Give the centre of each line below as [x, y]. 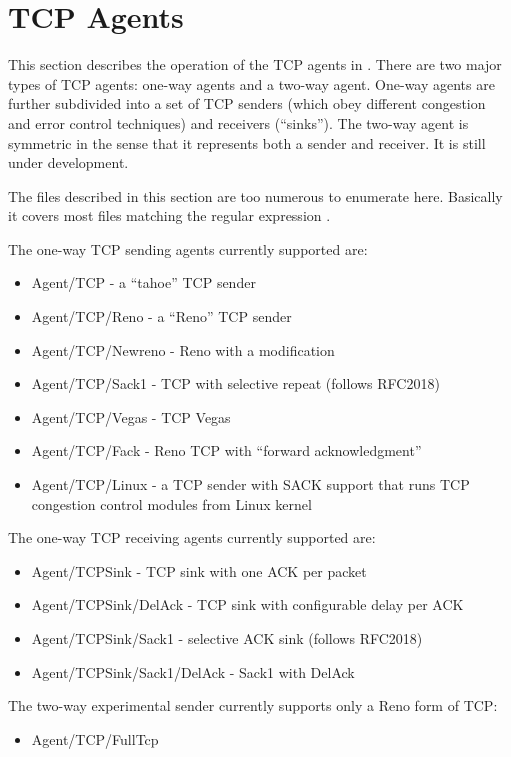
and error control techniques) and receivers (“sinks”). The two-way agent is [238, 122]
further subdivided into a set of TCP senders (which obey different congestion [247, 103]
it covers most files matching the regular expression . [169, 215]
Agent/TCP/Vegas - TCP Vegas [131, 416]
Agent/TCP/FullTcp [95, 738]
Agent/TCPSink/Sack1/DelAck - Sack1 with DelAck [193, 671]
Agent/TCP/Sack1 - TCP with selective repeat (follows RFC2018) [235, 383]
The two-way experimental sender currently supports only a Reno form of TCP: [253, 705]
